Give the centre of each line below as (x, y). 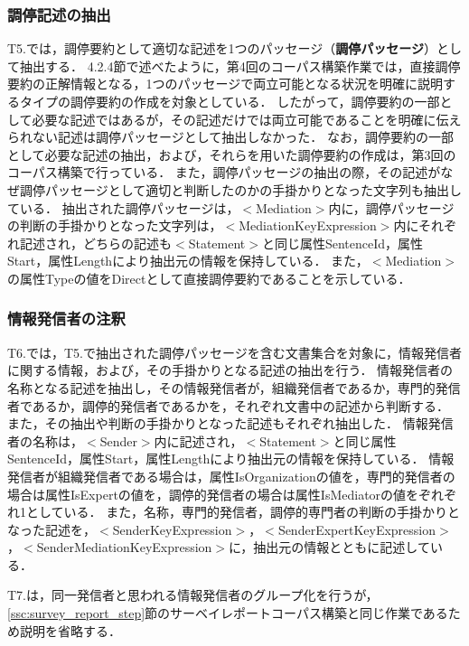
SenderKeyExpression (172, 529)
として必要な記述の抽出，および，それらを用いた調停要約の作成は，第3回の (232, 154)
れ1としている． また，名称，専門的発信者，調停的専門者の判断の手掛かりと (234, 512)
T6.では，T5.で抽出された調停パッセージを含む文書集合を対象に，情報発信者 (235, 352)
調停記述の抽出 (59, 14)
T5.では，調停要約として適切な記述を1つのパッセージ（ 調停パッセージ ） (222, 48)
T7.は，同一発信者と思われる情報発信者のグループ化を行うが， (193, 595)
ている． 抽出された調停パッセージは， (123, 207)
